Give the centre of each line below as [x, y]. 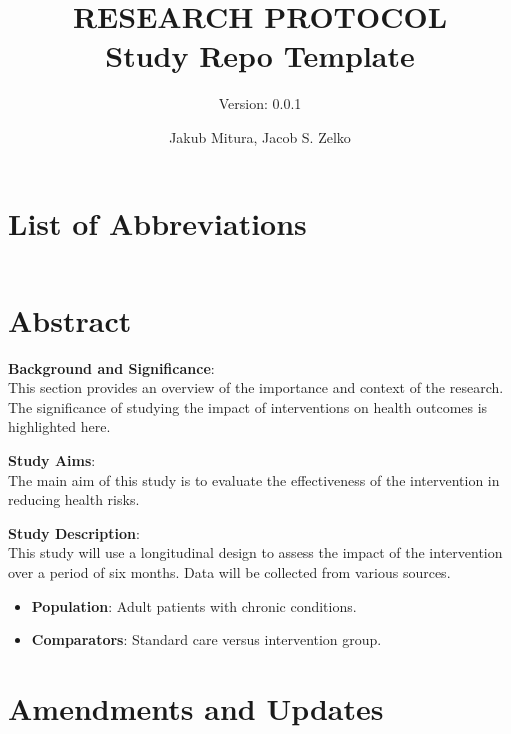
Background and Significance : [111, 367]
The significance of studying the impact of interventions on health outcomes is [248, 406]
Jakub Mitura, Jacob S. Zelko [260, 136]
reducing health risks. [74, 499]
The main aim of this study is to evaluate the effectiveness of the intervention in [254, 479]
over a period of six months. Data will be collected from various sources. [229, 571]
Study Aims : [52, 459]
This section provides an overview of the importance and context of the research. [256, 387]
